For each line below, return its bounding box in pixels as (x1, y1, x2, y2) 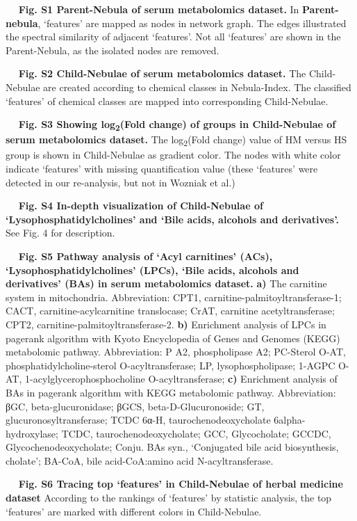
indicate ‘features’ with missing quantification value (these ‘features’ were (6, 161, 318, 175)
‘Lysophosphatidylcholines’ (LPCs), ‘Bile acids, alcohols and (6, 262, 299, 277)
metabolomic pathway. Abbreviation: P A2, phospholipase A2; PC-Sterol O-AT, (6, 344, 346, 359)
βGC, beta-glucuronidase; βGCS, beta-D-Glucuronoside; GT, (6, 399, 265, 413)
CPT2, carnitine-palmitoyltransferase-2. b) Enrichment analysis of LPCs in (6, 316, 326, 331)
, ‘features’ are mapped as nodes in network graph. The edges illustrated (38, 15, 347, 30)
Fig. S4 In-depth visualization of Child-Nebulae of (18, 198, 263, 213)
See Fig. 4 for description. (6, 225, 115, 240)
